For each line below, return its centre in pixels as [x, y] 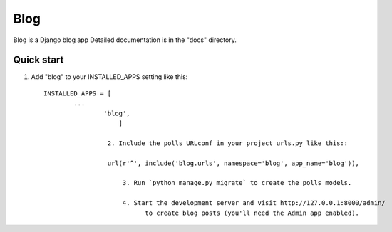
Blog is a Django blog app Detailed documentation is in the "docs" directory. [125, 40]
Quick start [38, 60]
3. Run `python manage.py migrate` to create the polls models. [237, 183]
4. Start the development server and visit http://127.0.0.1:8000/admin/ [254, 203]
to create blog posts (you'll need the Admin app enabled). [252, 213]
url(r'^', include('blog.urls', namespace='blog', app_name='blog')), [233, 163]
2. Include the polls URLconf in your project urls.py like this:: [228, 143]
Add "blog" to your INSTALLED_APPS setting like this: [109, 77]
